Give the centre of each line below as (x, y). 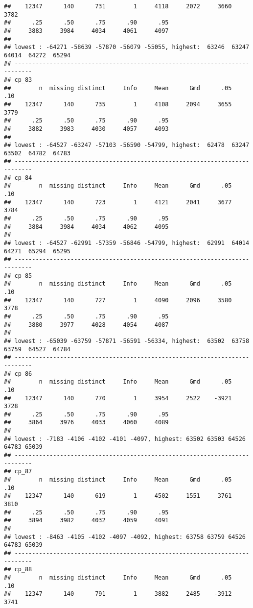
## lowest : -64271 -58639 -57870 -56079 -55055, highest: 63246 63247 (127, 47)
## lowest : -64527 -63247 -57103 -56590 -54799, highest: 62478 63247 (127, 145)
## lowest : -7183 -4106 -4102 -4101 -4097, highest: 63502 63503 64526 (125, 439)
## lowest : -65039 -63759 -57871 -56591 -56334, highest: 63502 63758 (127, 341)
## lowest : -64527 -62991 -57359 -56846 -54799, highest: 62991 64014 (127, 243)
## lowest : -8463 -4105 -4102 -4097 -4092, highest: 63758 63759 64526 (125, 537)
